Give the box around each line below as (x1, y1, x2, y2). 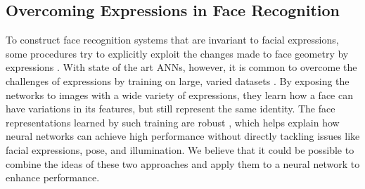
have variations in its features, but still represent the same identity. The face (6, 101, 335, 116)
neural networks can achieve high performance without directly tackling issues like (6, 129, 360, 143)
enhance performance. (6, 170, 100, 185)
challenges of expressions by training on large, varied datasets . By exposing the (6, 73, 350, 88)
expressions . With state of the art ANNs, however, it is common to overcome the (6, 60, 357, 74)
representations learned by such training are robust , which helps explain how (6, 115, 340, 129)
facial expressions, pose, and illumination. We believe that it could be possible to (6, 142, 354, 157)
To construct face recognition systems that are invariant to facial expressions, (6, 32, 339, 47)
